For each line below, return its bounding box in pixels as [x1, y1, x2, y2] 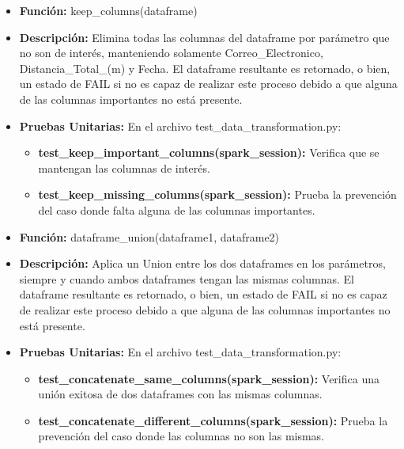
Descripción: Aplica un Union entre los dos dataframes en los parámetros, [19, 255, 386, 272]
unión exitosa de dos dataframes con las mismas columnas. [38, 386, 323, 402]
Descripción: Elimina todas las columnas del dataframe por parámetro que [19, 29, 390, 45]
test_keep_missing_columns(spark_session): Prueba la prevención [38, 186, 397, 203]
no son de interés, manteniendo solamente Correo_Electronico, [19, 44, 323, 61]
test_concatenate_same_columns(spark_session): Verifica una [38, 370, 379, 386]
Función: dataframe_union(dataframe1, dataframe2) [19, 228, 280, 245]
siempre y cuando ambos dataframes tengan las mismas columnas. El [19, 270, 354, 287]
